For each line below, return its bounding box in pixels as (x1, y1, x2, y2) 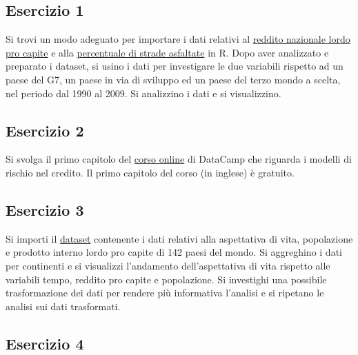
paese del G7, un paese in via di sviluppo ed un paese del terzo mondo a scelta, (6, 72, 341, 86)
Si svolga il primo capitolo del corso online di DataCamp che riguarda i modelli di (6, 152, 352, 166)
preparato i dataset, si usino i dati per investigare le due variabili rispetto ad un (6, 59, 344, 73)
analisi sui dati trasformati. (6, 298, 121, 313)
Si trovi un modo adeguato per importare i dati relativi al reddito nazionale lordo (6, 32, 350, 46)
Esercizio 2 (6, 119, 84, 141)
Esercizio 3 (6, 199, 84, 220)
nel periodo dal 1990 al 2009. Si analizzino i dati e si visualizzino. (6, 85, 281, 100)
